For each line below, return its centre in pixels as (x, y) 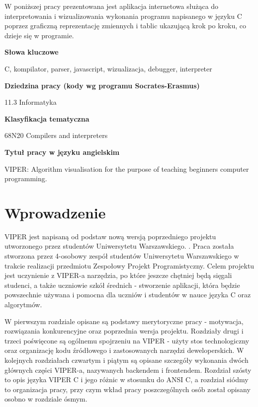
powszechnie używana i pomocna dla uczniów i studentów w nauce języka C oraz (128, 295)
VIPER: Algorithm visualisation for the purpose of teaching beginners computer (127, 169)
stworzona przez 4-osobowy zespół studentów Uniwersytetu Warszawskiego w (122, 256)
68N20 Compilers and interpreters (56, 135)
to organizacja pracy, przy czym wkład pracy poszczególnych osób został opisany (128, 389)
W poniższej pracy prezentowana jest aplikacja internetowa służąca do (112, 6)
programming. (26, 178)
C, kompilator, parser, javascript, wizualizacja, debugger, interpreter (108, 68)
